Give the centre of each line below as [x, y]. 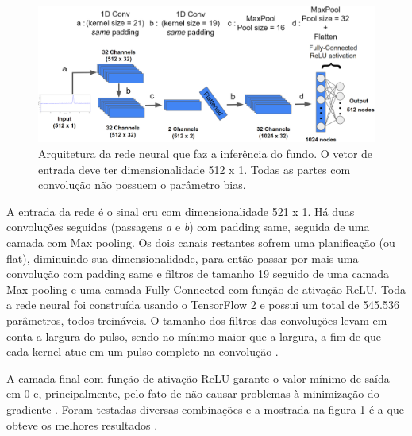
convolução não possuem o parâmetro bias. [142, 185]
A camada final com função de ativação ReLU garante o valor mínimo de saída [198, 378]
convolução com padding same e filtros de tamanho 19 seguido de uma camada [198, 274]
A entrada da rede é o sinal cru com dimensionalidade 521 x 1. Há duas [181, 211]
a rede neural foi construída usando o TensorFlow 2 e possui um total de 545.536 [203, 305]
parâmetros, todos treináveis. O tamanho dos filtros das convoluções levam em [197, 320]
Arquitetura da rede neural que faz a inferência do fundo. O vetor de [206, 154]
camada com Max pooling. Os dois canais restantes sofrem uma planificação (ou [201, 242]
